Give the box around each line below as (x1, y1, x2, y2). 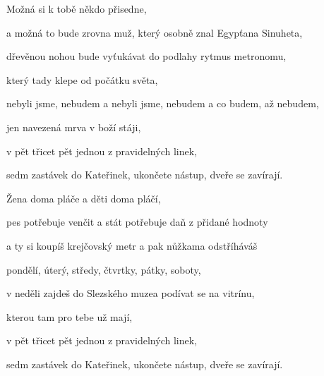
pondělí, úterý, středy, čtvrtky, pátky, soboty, (6, 262, 201, 277)
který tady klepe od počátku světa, (6, 72, 158, 87)
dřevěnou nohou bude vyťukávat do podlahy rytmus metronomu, (6, 49, 287, 63)
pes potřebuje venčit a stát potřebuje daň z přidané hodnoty (6, 214, 268, 229)
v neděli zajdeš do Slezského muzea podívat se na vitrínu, (6, 286, 255, 301)
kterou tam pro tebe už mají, (6, 309, 133, 324)
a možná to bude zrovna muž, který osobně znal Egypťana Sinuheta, (6, 25, 303, 40)
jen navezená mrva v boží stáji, (6, 119, 141, 134)
